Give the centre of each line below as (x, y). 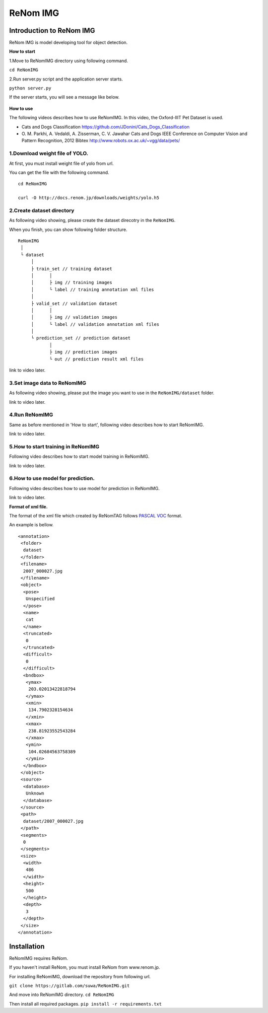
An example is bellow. (32, 525)
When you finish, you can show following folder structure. (68, 229)
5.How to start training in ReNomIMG (54, 446)
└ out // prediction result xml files (97, 359)
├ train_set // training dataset (72, 269)
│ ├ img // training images (72, 283)
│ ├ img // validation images (74, 317)
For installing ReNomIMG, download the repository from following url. (80, 976)
